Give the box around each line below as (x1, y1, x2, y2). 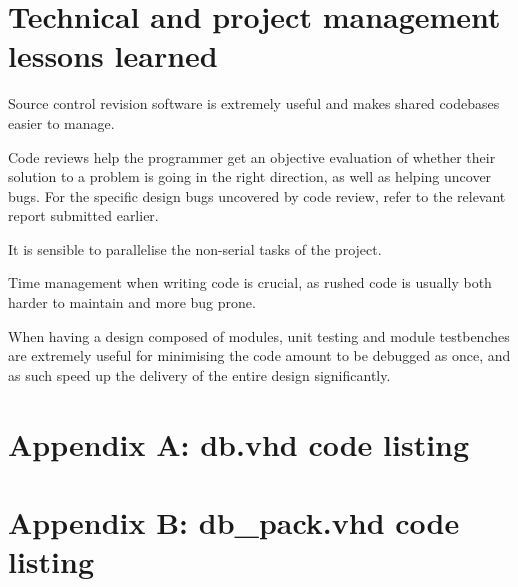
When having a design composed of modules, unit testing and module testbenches (8, 325, 510, 346)
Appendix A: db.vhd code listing (8, 423, 470, 464)
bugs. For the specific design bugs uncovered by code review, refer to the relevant (8, 185, 506, 206)
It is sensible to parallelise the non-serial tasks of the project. (8, 238, 382, 259)
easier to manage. (8, 112, 115, 133)
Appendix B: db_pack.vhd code (8, 502, 460, 542)
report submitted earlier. (8, 205, 159, 226)
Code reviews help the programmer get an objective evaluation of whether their (8, 146, 496, 167)
